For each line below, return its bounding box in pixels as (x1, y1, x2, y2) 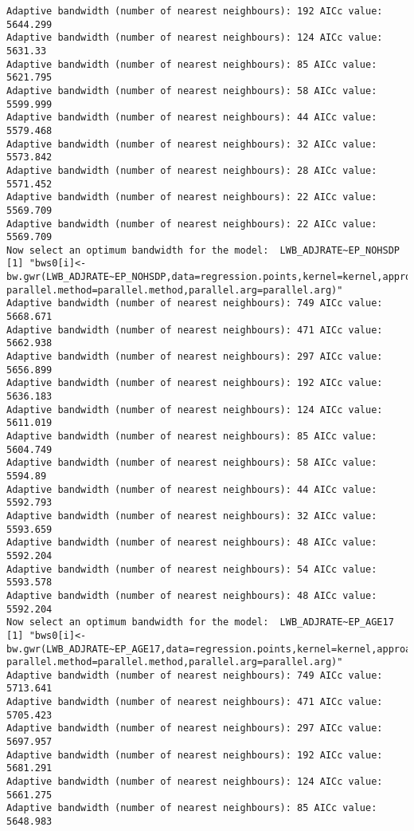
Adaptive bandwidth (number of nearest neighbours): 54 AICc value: (6, 563, 377, 575)
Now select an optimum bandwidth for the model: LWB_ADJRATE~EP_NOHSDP (6, 244, 400, 256)
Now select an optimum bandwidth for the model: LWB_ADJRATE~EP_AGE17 (6, 616, 394, 628)
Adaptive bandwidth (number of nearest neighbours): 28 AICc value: (6, 164, 377, 176)
